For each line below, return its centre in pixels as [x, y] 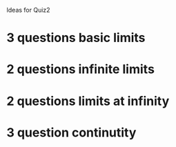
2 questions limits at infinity [88, 101]
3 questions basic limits [76, 38]
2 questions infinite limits [80, 69]
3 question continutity [71, 132]
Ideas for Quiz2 [28, 10]
